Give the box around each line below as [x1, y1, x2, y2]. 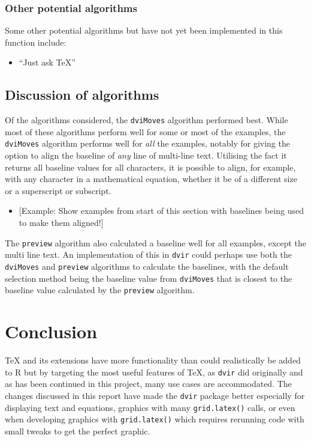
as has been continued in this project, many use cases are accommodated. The [5, 377, 292, 390]
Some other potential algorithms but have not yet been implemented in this [5, 24, 283, 37]
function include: [5, 35, 67, 48]
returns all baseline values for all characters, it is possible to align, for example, [5, 160, 296, 173]
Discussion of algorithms [5, 85, 159, 104]
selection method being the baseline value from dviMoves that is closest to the [5, 272, 292, 284]
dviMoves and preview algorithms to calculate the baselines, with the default [5, 260, 289, 272]
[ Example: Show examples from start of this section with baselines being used [19, 204, 304, 217]
